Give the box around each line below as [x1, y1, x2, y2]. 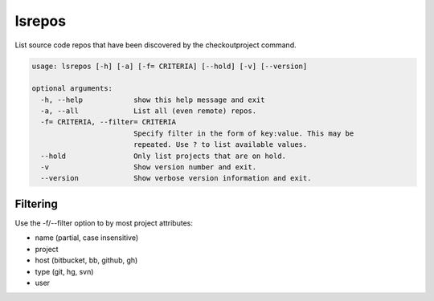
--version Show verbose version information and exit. [40, 173, 312, 183]
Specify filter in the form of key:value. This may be [133, 128, 354, 138]
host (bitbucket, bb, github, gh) [35, 255, 138, 265]
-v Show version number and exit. [40, 163, 257, 172]
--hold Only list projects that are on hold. [40, 151, 287, 161]
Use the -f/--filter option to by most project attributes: [14, 218, 193, 228]
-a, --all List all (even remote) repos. [40, 107, 257, 116]
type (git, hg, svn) [35, 266, 94, 276]
